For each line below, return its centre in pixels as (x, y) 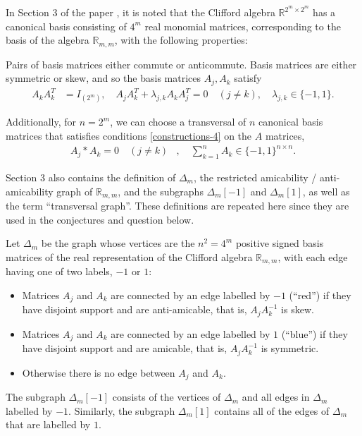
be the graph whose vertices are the (118, 243)
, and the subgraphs (161, 191)
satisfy (248, 78)
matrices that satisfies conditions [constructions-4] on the (129, 136)
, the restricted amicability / (255, 177)
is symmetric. (290, 348)
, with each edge (313, 256)
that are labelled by (48, 424)
